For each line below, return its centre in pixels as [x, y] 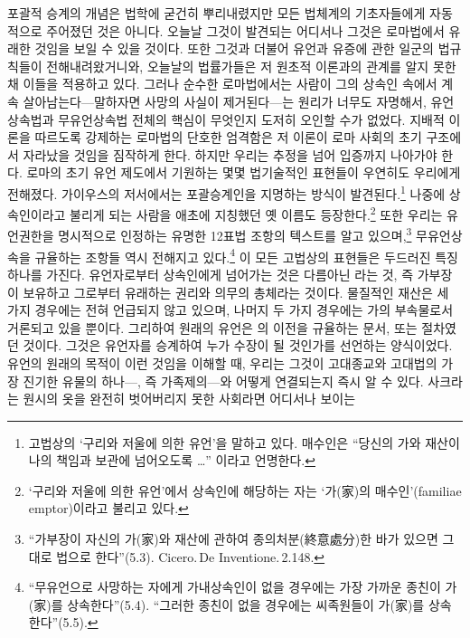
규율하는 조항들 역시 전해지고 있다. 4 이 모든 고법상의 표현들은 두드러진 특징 [246, 255]
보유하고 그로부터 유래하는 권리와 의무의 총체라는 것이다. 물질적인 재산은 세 [236, 292]
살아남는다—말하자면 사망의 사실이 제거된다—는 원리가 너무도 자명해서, [225, 101]
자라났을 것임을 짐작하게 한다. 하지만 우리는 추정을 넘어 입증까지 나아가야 [230, 154]
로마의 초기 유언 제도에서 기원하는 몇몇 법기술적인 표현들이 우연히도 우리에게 [244, 172]
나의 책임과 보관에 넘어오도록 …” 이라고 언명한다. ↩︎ [172, 460]
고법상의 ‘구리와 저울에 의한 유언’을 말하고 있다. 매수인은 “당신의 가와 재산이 [244, 442]
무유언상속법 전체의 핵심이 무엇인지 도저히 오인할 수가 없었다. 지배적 [251, 119]
